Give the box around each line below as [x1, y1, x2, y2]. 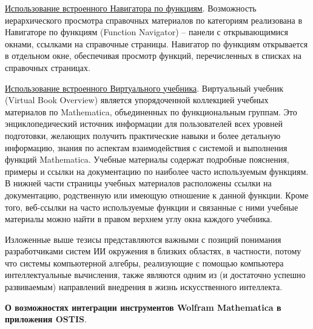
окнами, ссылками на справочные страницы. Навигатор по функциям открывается [5, 37, 308, 50]
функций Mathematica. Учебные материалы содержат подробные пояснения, [5, 153, 289, 166]
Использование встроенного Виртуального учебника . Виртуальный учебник [5, 81, 284, 94]
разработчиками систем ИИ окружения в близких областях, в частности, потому [5, 245, 301, 257]
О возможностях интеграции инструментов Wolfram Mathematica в [5, 300, 281, 313]
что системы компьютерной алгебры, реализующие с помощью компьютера [5, 256, 284, 269]
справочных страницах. [5, 61, 90, 73]
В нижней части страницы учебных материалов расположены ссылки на [5, 177, 272, 189]
